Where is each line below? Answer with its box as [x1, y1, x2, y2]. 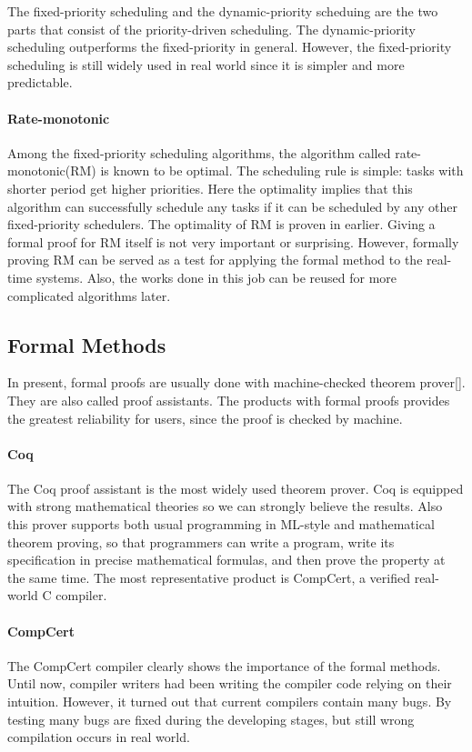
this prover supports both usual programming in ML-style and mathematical [7, 515, 435, 534]
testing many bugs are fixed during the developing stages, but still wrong [7, 709, 415, 728]
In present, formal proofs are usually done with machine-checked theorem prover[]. [7, 373, 466, 392]
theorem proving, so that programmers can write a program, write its [7, 532, 395, 551]
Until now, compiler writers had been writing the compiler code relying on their [7, 674, 452, 693]
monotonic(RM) [7, 161, 96, 180]
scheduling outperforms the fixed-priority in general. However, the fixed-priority [7, 37, 452, 56]
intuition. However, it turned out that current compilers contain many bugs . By [7, 692, 452, 711]
